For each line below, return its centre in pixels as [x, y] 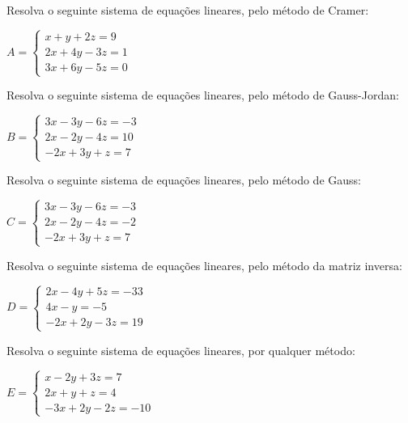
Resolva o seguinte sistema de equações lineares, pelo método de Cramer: [188, 10]
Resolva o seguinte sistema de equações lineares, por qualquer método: [181, 350]
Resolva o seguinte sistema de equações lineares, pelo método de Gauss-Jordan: [203, 95]
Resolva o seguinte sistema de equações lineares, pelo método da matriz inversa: [204, 265]
